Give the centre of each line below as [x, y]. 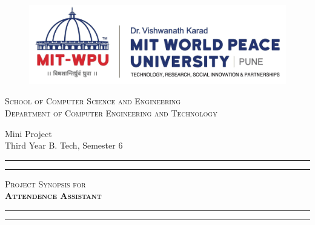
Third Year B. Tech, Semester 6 [64, 145]
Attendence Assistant [53, 196]
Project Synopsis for [45, 183]
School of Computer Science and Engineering [93, 101]
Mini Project [28, 133]
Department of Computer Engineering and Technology [111, 113]
